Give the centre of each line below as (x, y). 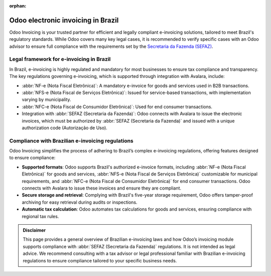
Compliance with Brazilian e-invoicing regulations (72, 141)
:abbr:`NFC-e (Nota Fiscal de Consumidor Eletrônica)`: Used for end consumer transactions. (117, 107)
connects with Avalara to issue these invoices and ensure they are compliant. (102, 188)
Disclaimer (34, 230)
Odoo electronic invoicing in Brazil (64, 20)
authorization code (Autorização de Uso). (64, 128)
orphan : (18, 6)
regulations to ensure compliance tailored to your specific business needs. (100, 260)
